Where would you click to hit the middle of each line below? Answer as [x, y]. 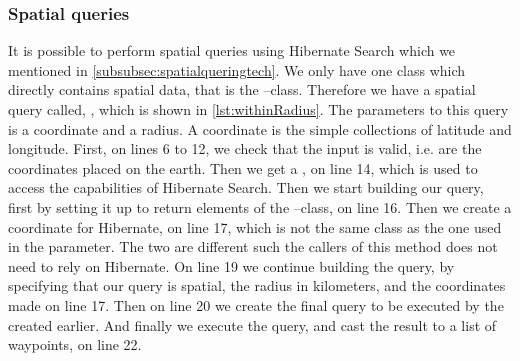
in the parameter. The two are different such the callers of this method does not [253, 246]
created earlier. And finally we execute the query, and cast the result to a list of [252, 324]
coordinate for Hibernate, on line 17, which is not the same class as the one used [255, 226]
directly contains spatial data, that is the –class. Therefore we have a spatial [242, 89]
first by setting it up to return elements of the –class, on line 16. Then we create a [260, 206]
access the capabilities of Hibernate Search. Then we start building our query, [246, 187]
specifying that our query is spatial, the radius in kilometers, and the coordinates [257, 285]
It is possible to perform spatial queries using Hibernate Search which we [232, 50]
